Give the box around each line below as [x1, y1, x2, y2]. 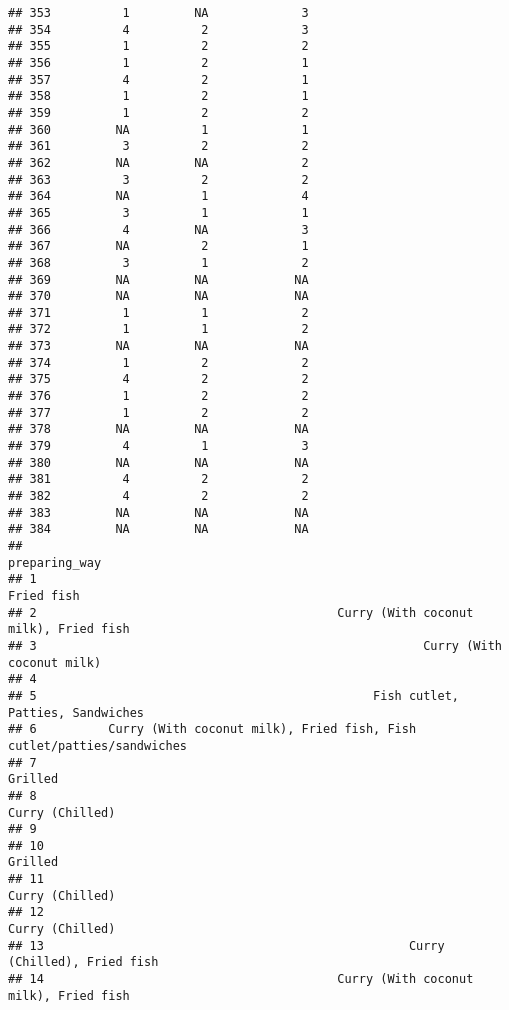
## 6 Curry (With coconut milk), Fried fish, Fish [8, 722, 417, 737]
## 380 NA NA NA [8, 455, 309, 470]
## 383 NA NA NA [8, 505, 309, 520]
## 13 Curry [8, 938, 445, 953]
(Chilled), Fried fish [8, 955, 159, 970]
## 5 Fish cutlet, [8, 688, 460, 703]
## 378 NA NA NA [8, 422, 309, 437]
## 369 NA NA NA [8, 272, 309, 287]
